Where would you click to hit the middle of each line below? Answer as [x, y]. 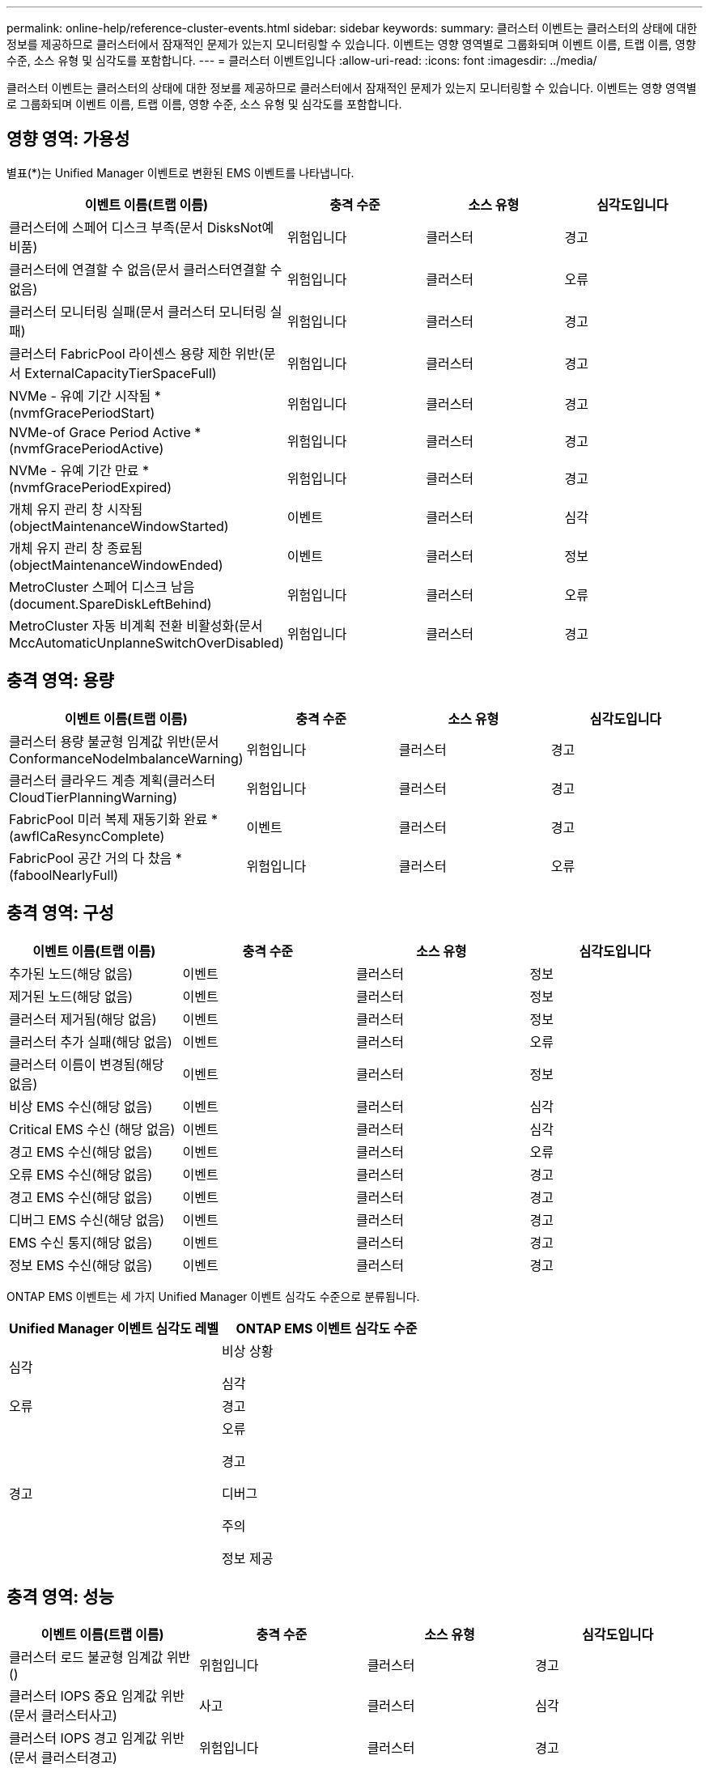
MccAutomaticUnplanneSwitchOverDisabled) [146, 642]
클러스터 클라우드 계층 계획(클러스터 [112, 780]
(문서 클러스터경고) [63, 1758]
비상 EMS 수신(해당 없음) [81, 1106]
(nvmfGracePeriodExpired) [91, 487]
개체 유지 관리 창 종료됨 [76, 548]
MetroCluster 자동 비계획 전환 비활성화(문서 [136, 625]
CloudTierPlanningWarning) [93, 797]
